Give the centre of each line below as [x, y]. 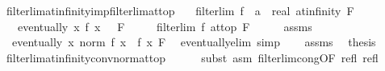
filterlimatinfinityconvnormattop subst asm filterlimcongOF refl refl [192, 57]
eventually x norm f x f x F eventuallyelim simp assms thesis [194, 42]
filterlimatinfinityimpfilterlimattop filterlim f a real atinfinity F [180, 10]
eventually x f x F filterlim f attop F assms [165, 26]
